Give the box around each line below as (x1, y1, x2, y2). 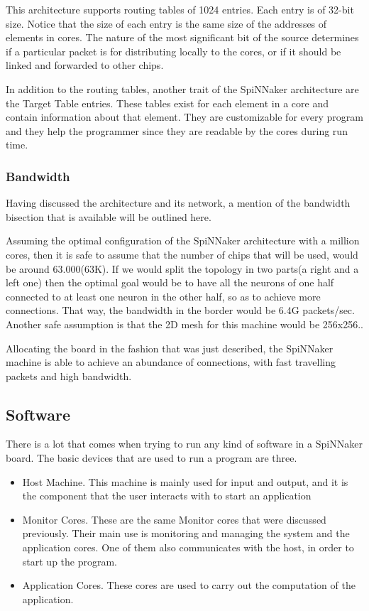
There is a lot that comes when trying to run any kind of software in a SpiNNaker (6, 436, 363, 451)
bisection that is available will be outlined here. (6, 209, 211, 224)
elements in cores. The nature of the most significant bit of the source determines (6, 30, 359, 45)
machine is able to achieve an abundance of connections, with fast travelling (6, 355, 336, 369)
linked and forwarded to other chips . (6, 58, 164, 72)
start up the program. (22, 553, 118, 568)
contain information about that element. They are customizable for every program (6, 109, 363, 124)
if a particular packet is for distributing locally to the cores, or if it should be (6, 43, 341, 58)
